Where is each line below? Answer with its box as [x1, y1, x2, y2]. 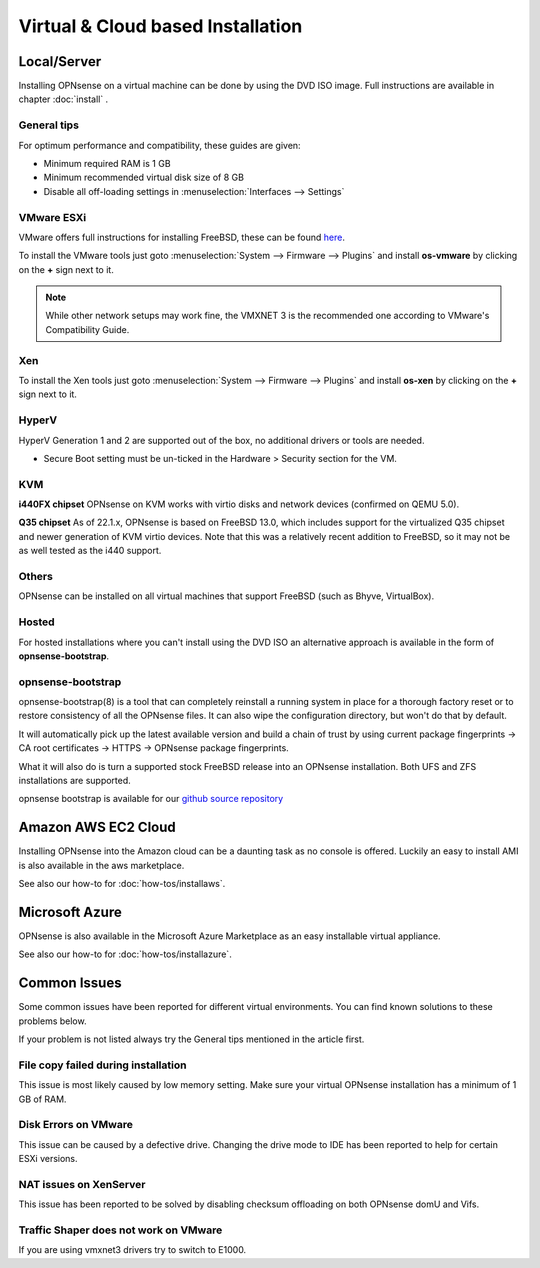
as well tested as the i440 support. [18, 545, 162, 557]
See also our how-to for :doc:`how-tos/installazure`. [18, 948, 232, 960]
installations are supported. [18, 775, 132, 786]
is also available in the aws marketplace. [18, 859, 185, 871]
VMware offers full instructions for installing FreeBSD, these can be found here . [18, 231, 345, 243]
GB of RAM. [18, 1093, 67, 1105]
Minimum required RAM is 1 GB [43, 157, 171, 169]
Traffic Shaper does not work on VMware [18, 1223, 223, 1237]
